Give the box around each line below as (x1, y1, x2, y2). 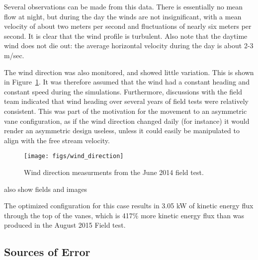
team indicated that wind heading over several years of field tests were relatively (4, 96, 249, 106)
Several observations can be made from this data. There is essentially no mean (4, 1, 243, 11)
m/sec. (4, 50, 24, 60)
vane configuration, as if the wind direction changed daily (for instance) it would (4, 115, 250, 126)
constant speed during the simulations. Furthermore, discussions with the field (4, 86, 242, 96)
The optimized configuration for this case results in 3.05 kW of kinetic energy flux (4, 200, 254, 211)
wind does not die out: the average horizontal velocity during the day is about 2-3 (4, 40, 254, 51)
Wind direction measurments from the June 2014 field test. (24, 167, 204, 177)
